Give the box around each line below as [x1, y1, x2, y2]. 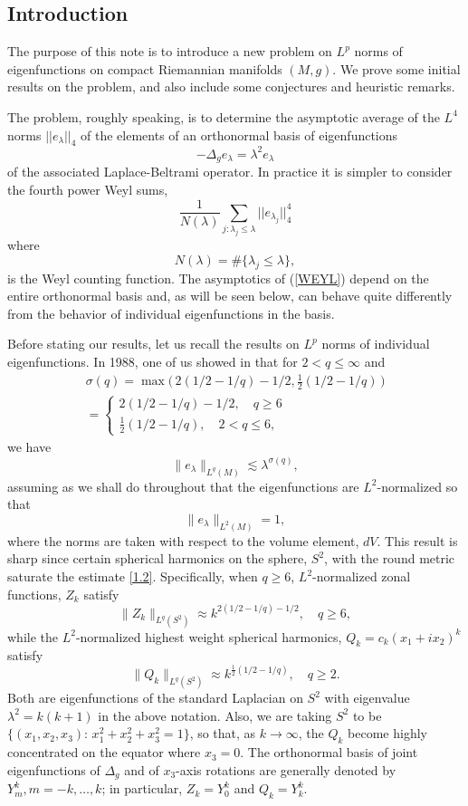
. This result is [377, 531, 458, 550]
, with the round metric [324, 549, 455, 568]
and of [124, 760, 159, 779]
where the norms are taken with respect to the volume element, [7, 531, 359, 550]
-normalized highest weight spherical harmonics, [75, 627, 342, 646]
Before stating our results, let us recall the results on [7, 334, 300, 353]
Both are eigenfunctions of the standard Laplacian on [7, 688, 303, 707]
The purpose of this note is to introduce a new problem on [7, 42, 332, 61]
